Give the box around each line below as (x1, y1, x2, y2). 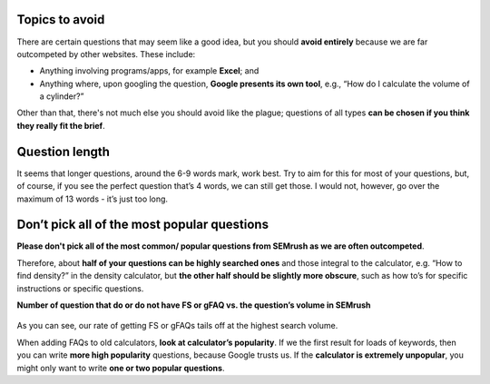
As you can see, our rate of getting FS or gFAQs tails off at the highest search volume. (16, 320, 338, 331)
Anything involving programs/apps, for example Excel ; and (39, 65, 260, 76)
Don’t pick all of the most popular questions (16, 217, 269, 232)
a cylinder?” (39, 91, 84, 102)
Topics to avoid (16, 12, 105, 27)
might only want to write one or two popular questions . (16, 362, 225, 373)
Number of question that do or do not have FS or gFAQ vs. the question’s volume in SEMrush (16, 300, 371, 310)
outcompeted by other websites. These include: (16, 48, 196, 59)
